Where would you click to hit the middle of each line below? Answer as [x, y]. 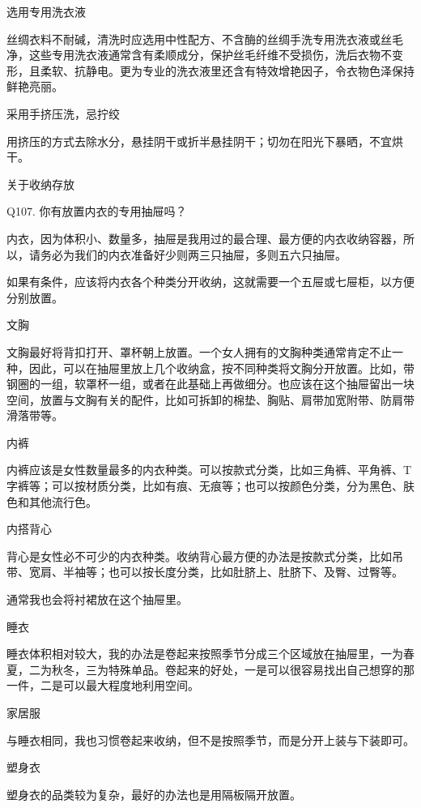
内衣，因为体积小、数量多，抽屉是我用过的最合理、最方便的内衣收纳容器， [205, 238]
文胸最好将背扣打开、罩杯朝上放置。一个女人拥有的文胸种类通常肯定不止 [199, 351]
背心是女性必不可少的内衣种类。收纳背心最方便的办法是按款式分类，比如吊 [205, 556]
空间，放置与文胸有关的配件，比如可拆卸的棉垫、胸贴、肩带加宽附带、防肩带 [210, 399]
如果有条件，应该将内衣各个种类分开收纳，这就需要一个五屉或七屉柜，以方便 [210, 282]
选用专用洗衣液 [46, 11]
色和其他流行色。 [52, 501]
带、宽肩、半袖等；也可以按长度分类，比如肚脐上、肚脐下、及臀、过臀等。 [205, 572]
